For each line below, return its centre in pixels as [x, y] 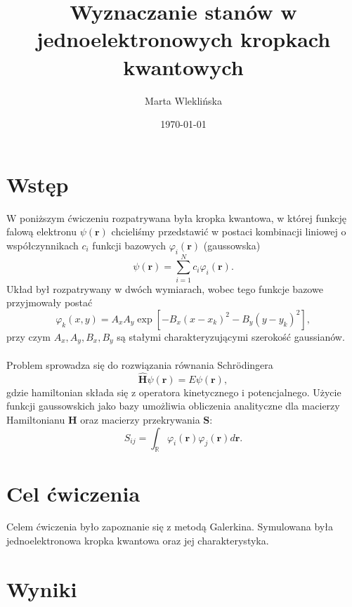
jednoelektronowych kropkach [183, 39]
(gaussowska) [232, 245]
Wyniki [42, 588]
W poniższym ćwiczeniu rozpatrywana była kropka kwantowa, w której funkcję [177, 217]
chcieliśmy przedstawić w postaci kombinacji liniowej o [229, 231]
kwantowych [183, 66]
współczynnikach [43, 245]
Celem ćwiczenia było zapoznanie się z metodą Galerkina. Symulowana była [170, 527]
